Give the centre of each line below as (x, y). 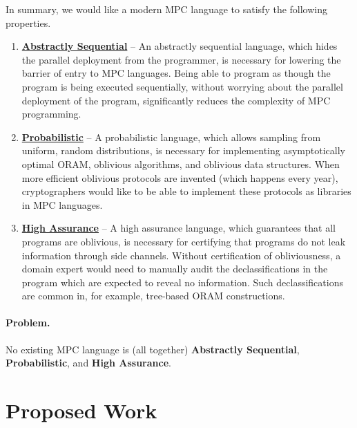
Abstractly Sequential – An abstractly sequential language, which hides (180, 46)
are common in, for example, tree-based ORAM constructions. (153, 296)
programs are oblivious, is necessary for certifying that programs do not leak (184, 241)
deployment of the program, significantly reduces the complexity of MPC (176, 100)
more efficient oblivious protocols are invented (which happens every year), (180, 177)
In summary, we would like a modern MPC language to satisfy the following (167, 9)
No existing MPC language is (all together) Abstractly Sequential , (153, 349)
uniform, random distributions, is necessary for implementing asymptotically (183, 150)
